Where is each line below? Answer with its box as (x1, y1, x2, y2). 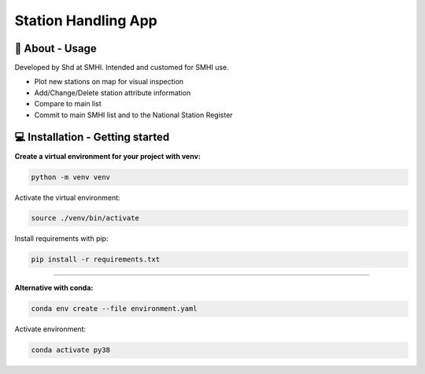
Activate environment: (14, 324, 87, 334)
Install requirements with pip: (14, 234, 109, 243)
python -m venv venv (31, 172, 110, 181)
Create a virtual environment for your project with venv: (14, 151, 201, 161)
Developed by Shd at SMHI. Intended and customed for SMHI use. (14, 63, 229, 72)
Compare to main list (34, 99, 102, 109)
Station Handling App (14, 12, 157, 29)
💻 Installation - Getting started (14, 131, 170, 144)
